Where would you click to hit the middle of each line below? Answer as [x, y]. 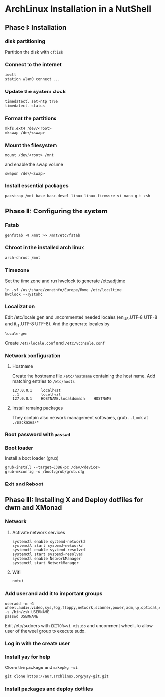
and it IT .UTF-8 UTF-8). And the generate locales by [57, 324]
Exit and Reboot [24, 484]
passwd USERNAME [22, 616]
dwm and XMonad [34, 508]
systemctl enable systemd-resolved [49, 550]
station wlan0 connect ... [33, 79]
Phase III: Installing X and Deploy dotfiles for [74, 500]
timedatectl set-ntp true [31, 102]
